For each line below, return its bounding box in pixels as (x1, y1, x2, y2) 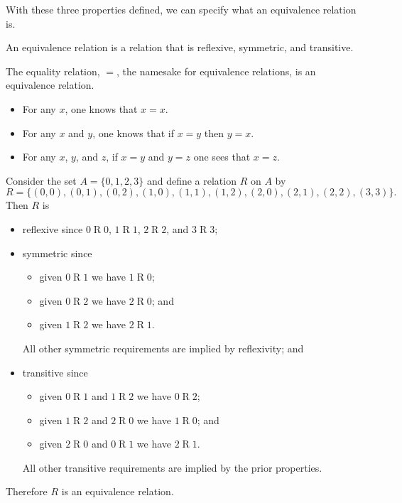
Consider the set (6, 173, 77, 188)
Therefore (6, 484, 48, 499)
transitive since (22, 364, 88, 379)
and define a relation (146, 173, 237, 188)
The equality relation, (6, 63, 100, 78)
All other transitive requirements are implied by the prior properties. (22, 460, 322, 475)
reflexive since (22, 221, 83, 236)
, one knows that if (92, 125, 174, 140)
